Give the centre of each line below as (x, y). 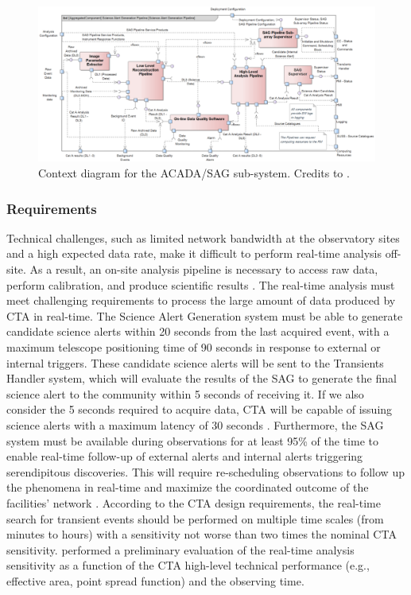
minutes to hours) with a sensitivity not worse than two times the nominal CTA (202, 534)
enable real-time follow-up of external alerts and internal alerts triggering (185, 456)
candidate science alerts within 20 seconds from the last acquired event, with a (198, 331)
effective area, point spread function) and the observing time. (155, 580)
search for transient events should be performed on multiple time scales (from (195, 518)
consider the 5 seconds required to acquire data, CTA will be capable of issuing (200, 409)
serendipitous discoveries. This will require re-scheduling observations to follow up (205, 471)
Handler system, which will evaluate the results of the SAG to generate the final (202, 378)
